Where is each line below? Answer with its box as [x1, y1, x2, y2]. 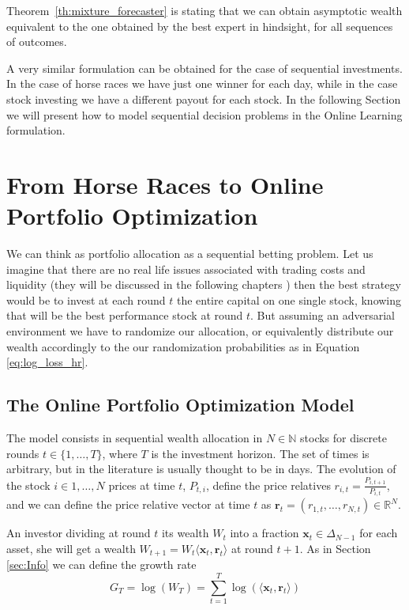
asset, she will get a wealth [6, 540, 136, 556]
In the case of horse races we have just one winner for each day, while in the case [6, 75, 398, 92]
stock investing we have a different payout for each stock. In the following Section [6, 90, 401, 107]
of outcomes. [6, 33, 67, 50]
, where [102, 445, 137, 461]
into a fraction [230, 525, 299, 541]
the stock [6, 476, 51, 493]
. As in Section [299, 540, 371, 556]
